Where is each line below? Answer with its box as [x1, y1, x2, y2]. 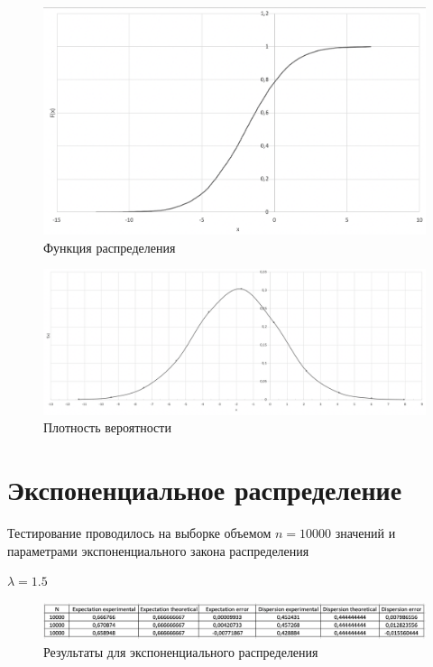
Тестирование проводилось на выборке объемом [7, 523, 272, 542]
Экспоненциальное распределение [7, 471, 402, 508]
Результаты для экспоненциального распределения [43, 642, 318, 661]
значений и [335, 523, 396, 542]
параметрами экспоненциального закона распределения [7, 541, 309, 560]
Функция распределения [43, 237, 176, 256]
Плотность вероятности [43, 418, 171, 437]
